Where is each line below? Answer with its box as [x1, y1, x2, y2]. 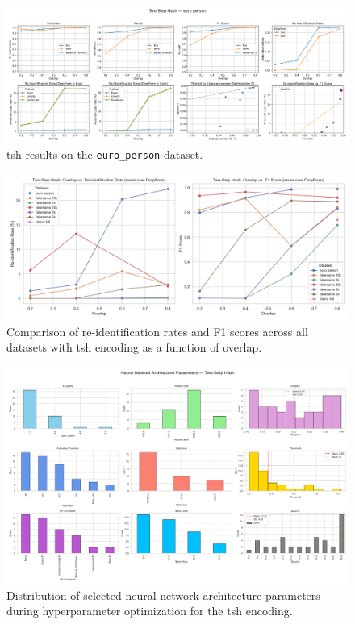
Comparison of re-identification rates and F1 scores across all [6, 322, 308, 339]
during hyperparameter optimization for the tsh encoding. [6, 602, 293, 619]
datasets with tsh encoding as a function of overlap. [6, 339, 262, 356]
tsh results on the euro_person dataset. [6, 145, 203, 162]
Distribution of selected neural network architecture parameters [6, 586, 320, 603]
